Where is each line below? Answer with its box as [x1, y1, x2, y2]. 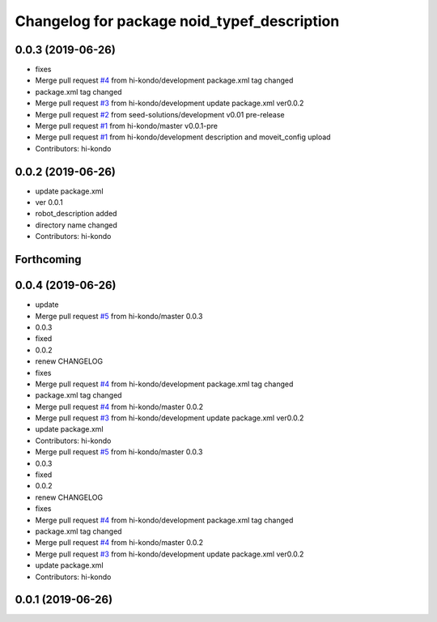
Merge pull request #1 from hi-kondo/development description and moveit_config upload [35, 132, 331, 142]
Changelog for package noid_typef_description [15, 12, 340, 30]
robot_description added [35, 209, 117, 219]
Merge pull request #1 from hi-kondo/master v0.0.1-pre [35, 121, 218, 131]
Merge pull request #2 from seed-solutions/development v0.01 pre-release [35, 109, 285, 119]
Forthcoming [15, 253, 82, 266]
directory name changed [35, 219, 117, 230]
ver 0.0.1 [35, 198, 64, 207]
